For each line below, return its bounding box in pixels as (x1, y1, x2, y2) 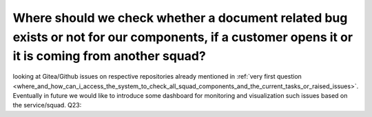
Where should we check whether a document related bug (12, 10, 348, 25)
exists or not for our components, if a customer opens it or (12, 29, 353, 44)
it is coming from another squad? (12, 49, 206, 64)
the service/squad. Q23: (12, 101, 82, 109)
